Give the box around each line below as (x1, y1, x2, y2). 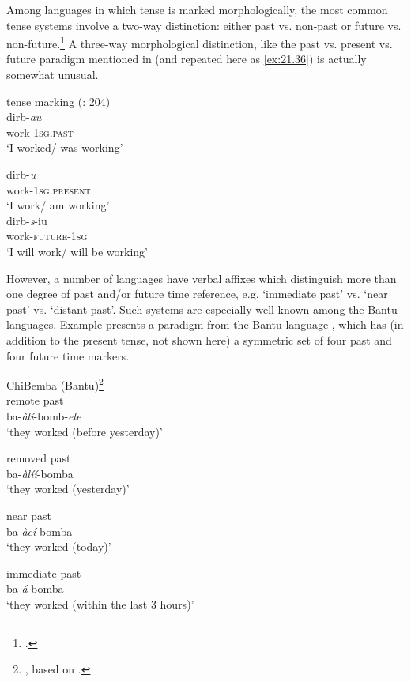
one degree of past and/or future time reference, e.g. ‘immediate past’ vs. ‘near (6, 285, 388, 302)
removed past (6, 450, 71, 466)
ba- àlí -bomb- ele (6, 407, 81, 424)
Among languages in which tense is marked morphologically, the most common (6, 2, 388, 17)
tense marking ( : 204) (6, 92, 111, 109)
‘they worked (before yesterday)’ (6, 423, 163, 439)
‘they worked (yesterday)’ (6, 480, 130, 497)
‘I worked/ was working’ (6, 139, 123, 156)
